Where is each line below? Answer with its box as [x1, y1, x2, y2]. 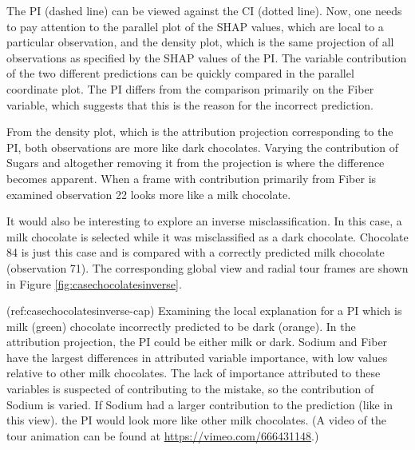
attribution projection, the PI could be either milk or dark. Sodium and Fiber [6, 333, 388, 350]
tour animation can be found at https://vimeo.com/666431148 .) [6, 427, 319, 444]
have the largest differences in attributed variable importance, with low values [6, 348, 388, 365]
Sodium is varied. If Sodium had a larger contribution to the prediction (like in [6, 396, 393, 412]
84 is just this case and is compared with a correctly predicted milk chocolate [6, 244, 385, 261]
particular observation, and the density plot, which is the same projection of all [6, 34, 394, 50]
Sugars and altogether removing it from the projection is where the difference [6, 154, 385, 171]
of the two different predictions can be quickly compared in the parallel [6, 65, 354, 82]
